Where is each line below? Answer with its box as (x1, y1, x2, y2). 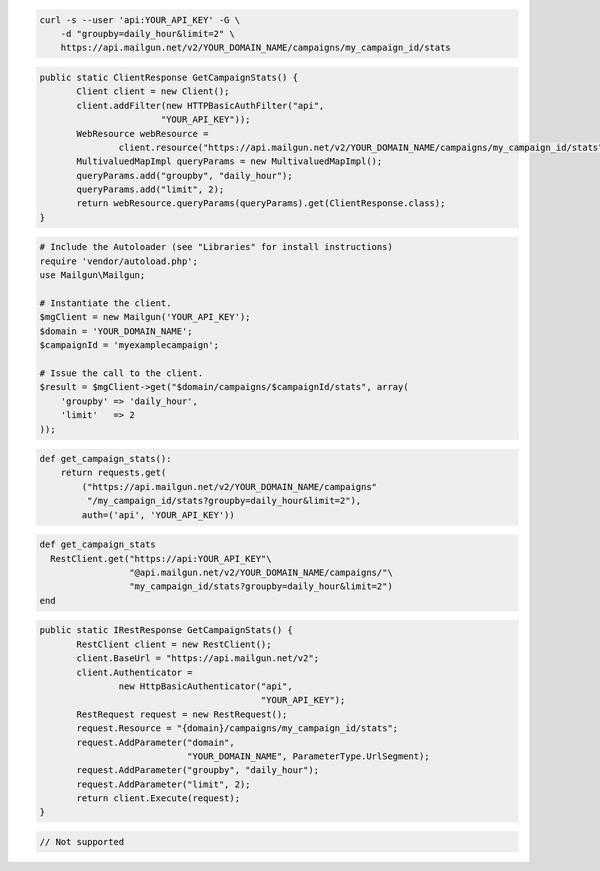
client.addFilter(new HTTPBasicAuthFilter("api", (76, 100, 325, 111)
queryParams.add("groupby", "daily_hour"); (76, 170, 294, 181)
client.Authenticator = (76, 666, 194, 678)
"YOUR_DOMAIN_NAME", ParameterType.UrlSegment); (186, 750, 430, 762)
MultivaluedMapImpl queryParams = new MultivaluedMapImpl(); (76, 156, 383, 167)
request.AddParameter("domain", (76, 736, 235, 748)
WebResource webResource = (76, 128, 209, 139)
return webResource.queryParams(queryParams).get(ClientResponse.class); (76, 198, 446, 209)
